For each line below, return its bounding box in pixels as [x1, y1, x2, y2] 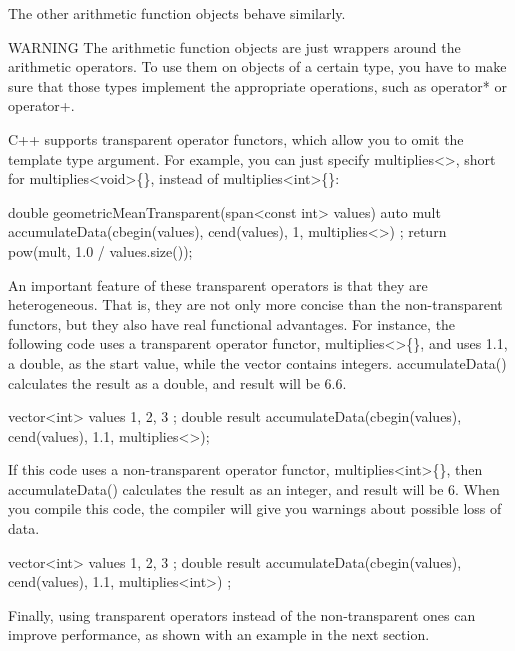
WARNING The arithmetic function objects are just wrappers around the [8, 36, 461, 57]
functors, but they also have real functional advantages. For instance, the [8, 313, 456, 334]
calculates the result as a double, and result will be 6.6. [8, 372, 347, 393]
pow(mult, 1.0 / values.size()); [8, 240, 193, 261]
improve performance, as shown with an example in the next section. [8, 624, 430, 645]
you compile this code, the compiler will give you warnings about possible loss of [8, 498, 502, 519]
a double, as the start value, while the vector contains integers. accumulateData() [8, 352, 507, 373]
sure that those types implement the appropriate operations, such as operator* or [8, 75, 507, 96]
